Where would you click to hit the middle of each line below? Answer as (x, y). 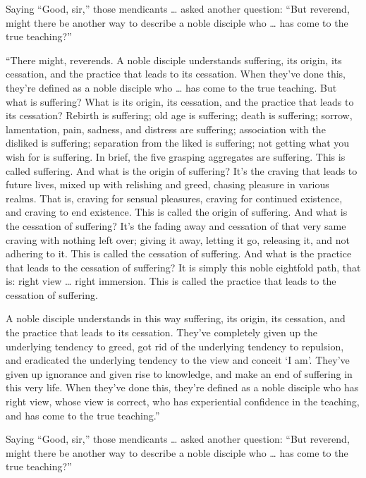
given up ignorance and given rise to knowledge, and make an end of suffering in (179, 373)
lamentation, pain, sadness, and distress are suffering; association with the (166, 129)
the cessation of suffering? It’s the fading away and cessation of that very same (176, 225)
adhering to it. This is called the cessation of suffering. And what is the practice (179, 253)
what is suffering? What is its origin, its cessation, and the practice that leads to (180, 101)
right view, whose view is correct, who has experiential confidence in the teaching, (183, 402)
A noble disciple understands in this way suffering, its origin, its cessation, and (176, 318)
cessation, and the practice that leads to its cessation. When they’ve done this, (176, 74)
